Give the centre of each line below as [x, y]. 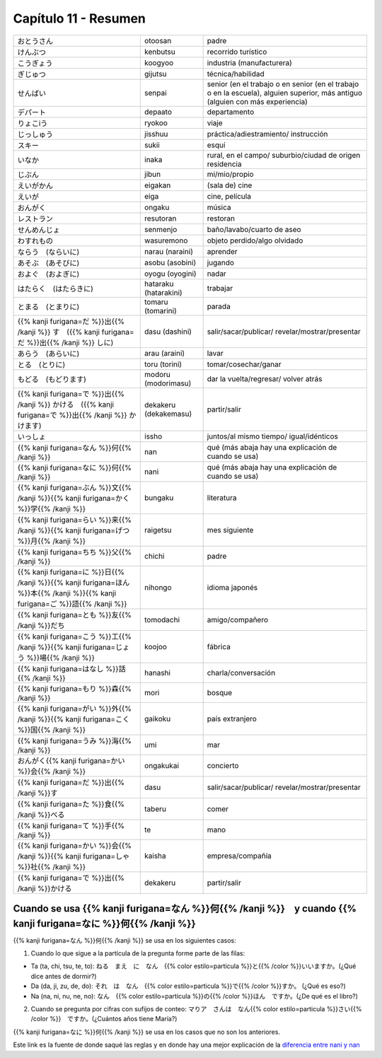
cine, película [229, 196]
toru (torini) [163, 364]
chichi [154, 556]
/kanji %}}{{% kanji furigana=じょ [74, 647]
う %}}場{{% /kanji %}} [56, 658]
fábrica [219, 646]
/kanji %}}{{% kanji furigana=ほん [74, 582]
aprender [222, 251]
